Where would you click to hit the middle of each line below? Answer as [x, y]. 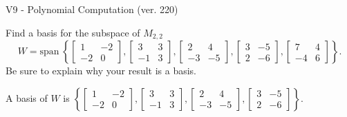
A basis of [27, 97]
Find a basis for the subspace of [73, 32]
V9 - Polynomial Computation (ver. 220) [92, 9]
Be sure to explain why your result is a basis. [101, 71]
